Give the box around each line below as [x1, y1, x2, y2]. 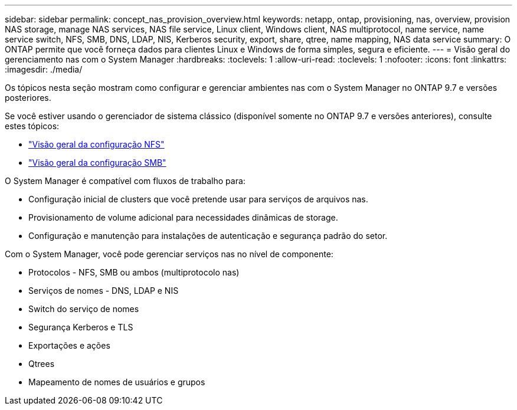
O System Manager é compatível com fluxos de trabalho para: [5, 176, 246, 186]
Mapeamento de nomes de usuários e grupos [28, 377, 205, 387]
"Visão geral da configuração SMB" [28, 158, 166, 168]
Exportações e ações [28, 340, 110, 350]
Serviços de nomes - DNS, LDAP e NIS [28, 286, 179, 296]
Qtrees [28, 359, 55, 369]
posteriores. [5, 93, 51, 103]
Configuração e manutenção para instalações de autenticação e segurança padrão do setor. [28, 231, 388, 241]
